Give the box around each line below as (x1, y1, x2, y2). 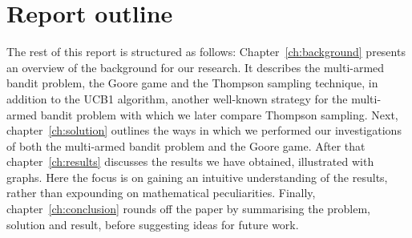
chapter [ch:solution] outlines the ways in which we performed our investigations (6, 122, 402, 139)
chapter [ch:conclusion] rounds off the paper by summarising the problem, (6, 200, 370, 217)
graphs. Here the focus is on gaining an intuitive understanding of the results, (6, 168, 388, 185)
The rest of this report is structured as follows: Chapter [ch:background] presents (6, 43, 406, 60)
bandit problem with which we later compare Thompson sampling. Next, (40, 106, 398, 123)
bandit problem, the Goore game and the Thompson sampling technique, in (6, 75, 378, 91)
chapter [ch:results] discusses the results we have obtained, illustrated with (6, 153, 374, 170)
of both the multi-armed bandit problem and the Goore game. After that (6, 137, 366, 154)
